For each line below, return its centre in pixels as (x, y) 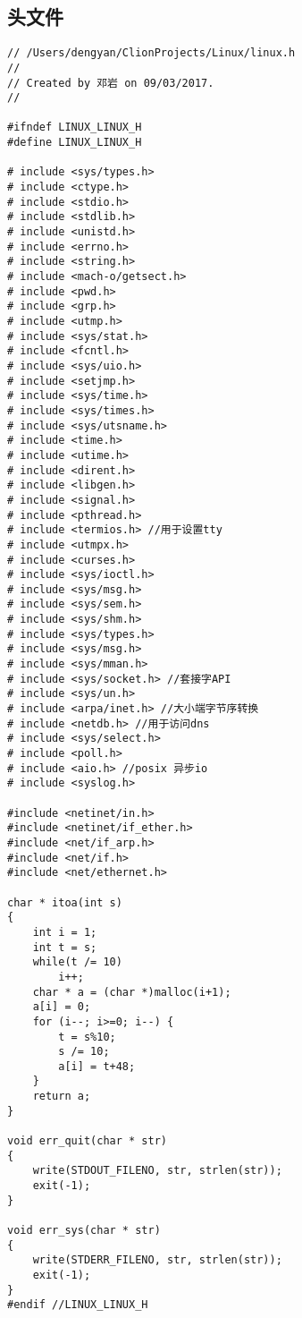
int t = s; (65, 947)
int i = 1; (65, 932)
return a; (62, 1097)
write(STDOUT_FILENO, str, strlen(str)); (157, 1171)
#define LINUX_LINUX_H (75, 143)
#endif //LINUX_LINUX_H (78, 1305)
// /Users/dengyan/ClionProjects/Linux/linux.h (151, 53)
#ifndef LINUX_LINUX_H (75, 128)
